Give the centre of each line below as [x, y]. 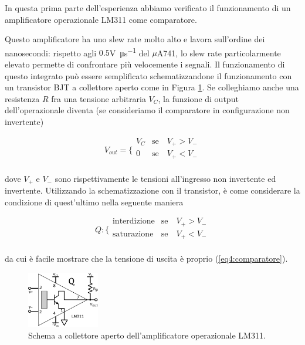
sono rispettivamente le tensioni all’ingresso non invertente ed [165, 178]
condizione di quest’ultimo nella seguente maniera [94, 202]
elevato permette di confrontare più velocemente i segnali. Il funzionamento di [145, 64]
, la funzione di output [198, 98]
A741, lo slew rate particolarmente [219, 53]
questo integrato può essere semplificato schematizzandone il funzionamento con [148, 75]
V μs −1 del [129, 52]
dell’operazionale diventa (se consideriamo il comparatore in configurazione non [147, 110]
